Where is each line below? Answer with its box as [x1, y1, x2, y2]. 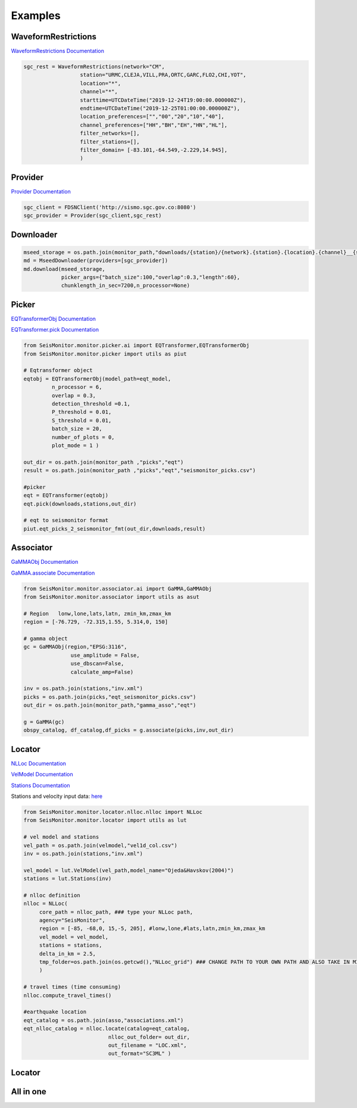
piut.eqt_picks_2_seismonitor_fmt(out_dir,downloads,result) [23, 525, 206, 532]
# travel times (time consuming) [23, 984, 121, 991]
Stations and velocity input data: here [11, 792, 103, 800]
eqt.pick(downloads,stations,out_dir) [23, 500, 137, 507]
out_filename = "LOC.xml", [108, 1042, 187, 1048]
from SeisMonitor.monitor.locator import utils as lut [23, 817, 187, 824]
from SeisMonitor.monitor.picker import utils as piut [23, 350, 187, 357]
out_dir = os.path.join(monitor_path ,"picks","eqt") [23, 458, 184, 466]
